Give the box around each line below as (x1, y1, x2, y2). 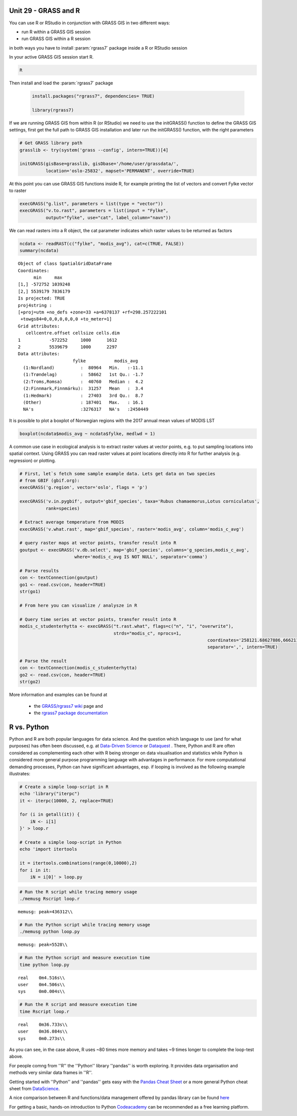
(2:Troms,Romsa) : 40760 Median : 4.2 (23, 378, 144, 384)
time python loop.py (19, 962, 69, 967)
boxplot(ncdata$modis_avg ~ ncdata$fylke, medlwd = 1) (19, 431, 155, 436)
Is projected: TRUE (18, 296, 65, 301)
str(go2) (19, 679, 41, 684)
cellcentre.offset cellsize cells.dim (25, 330, 120, 336)
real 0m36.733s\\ (18, 1022, 68, 1027)
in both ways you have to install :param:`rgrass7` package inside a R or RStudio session (9, 45, 188, 51)
